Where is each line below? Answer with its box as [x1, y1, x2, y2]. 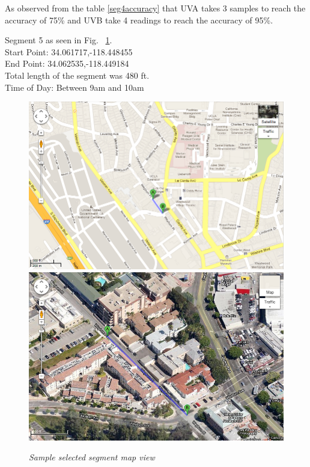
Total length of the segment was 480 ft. [5, 69, 150, 81]
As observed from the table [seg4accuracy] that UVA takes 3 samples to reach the [5, 2, 306, 14]
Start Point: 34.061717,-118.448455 [5, 45, 133, 58]
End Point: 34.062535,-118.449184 [5, 57, 129, 70]
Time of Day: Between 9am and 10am [5, 81, 144, 93]
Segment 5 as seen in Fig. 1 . [5, 34, 112, 46]
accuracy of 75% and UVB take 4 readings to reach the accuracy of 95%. [5, 13, 273, 26]
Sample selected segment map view [29, 451, 155, 463]
